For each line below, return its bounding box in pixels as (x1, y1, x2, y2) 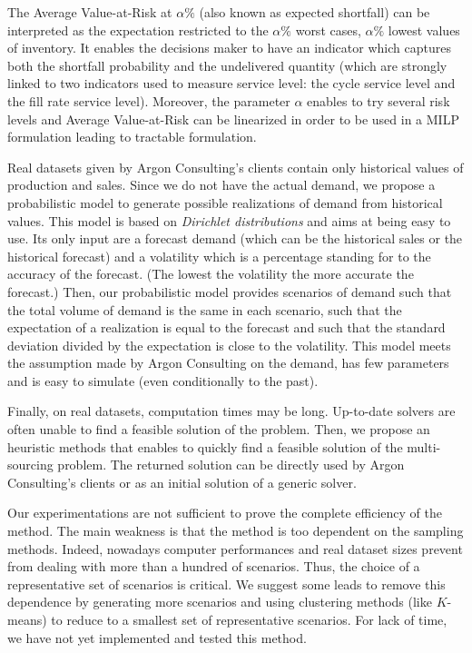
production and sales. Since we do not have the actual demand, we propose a (7, 175, 436, 194)
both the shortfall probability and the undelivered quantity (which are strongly (7, 55, 447, 74)
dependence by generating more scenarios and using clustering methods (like (7, 592, 432, 611)
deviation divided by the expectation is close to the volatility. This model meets (7, 335, 451, 354)
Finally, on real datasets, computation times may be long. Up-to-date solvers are (7, 401, 456, 420)
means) (7, 610, 47, 628)
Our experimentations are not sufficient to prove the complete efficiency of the (7, 503, 442, 522)
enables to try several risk (307, 91, 450, 110)
